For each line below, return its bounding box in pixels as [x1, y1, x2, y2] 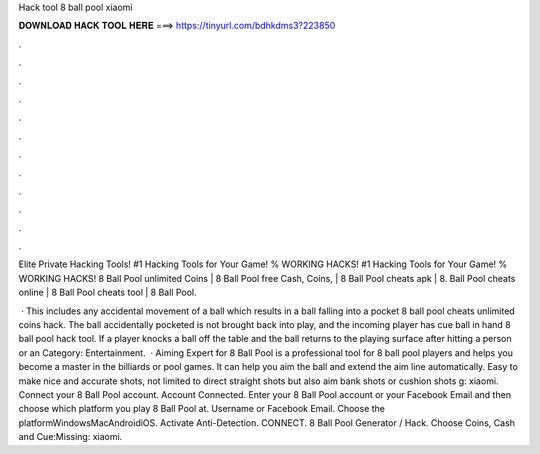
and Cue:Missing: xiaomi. [18, 431, 123, 443]
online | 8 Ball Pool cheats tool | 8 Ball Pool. [18, 286, 197, 299]
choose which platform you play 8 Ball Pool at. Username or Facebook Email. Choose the [18, 403, 385, 415]
